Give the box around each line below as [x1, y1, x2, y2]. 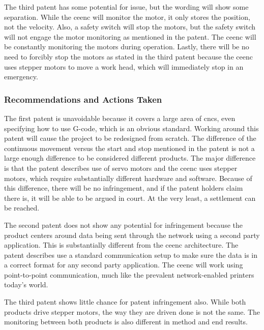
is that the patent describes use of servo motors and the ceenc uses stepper [4, 162, 238, 173]
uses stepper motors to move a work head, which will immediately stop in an [4, 61, 244, 72]
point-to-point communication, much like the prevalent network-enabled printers [4, 269, 254, 280]
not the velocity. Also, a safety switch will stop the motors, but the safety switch [4, 21, 256, 32]
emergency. [4, 71, 38, 82]
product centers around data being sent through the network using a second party [4, 229, 260, 240]
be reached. [4, 202, 40, 213]
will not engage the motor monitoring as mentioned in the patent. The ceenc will [4, 31, 256, 42]
